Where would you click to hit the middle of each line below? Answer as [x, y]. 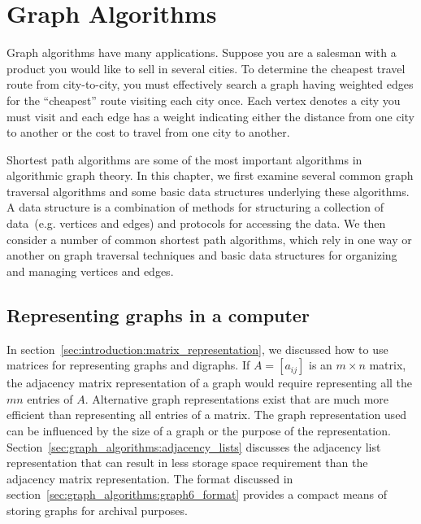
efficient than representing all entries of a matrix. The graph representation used [207, 415]
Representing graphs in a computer [158, 314]
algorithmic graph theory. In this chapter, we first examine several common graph [210, 175]
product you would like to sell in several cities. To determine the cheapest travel [206, 68]
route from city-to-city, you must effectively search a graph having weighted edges [210, 84]
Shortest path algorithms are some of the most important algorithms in [184, 159]
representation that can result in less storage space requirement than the [187, 463]
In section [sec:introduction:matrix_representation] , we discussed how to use [197, 349]
